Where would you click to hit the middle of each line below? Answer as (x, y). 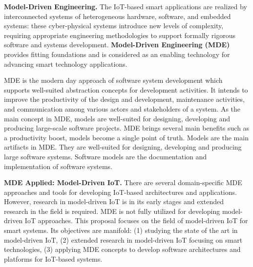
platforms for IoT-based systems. (53, 258)
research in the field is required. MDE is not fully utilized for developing (112, 211)
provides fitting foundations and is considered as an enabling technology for (117, 54)
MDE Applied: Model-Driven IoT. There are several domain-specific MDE (123, 182)
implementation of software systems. (58, 166)
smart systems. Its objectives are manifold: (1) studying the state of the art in (121, 230)
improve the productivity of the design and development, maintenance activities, (124, 99)
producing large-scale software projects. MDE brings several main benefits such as (127, 128)
